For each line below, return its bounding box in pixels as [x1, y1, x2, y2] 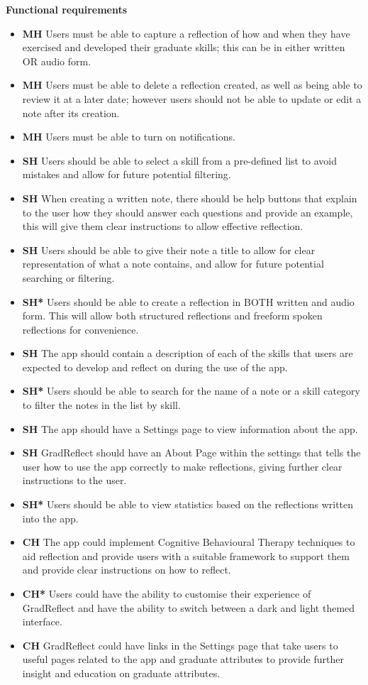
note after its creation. [22, 105, 120, 120]
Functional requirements [6, 2, 128, 16]
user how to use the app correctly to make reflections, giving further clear [22, 459, 342, 473]
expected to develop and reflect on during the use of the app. [22, 359, 288, 374]
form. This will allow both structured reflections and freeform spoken [22, 308, 323, 323]
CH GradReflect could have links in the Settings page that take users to [22, 637, 338, 652]
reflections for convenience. [22, 322, 139, 336]
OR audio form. [22, 53, 91, 68]
